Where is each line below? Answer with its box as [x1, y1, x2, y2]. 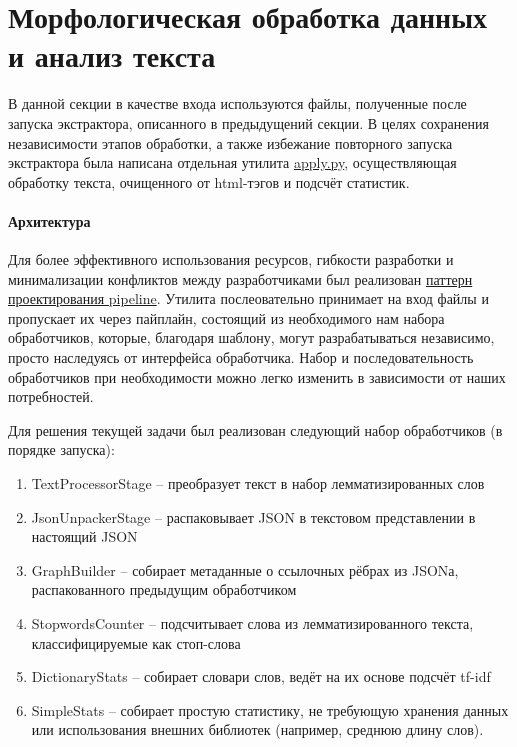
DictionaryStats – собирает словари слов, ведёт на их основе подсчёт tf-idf [31, 666, 491, 687]
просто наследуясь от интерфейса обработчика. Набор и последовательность [8, 347, 474, 368]
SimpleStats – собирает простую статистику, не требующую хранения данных [31, 699, 509, 720]
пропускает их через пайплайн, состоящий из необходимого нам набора [8, 307, 445, 328]
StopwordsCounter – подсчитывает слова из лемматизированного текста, [31, 612, 474, 633]
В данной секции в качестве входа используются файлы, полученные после [8, 93, 467, 114]
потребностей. [8, 386, 94, 407]
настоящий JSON [31, 526, 138, 547]
